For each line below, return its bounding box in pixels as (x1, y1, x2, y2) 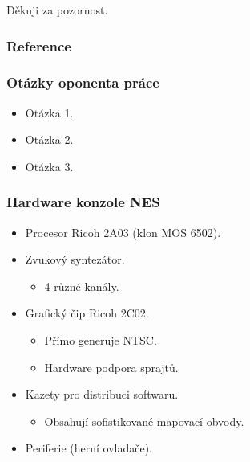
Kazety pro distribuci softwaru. (25, 386, 179, 403)
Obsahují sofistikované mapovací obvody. (44, 412, 244, 429)
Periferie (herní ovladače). (25, 440, 153, 456)
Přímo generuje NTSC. (44, 332, 157, 349)
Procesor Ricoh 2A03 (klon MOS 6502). (25, 223, 221, 240)
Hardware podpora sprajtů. (44, 358, 179, 375)
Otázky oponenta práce (6, 72, 159, 92)
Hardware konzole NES (6, 192, 160, 212)
